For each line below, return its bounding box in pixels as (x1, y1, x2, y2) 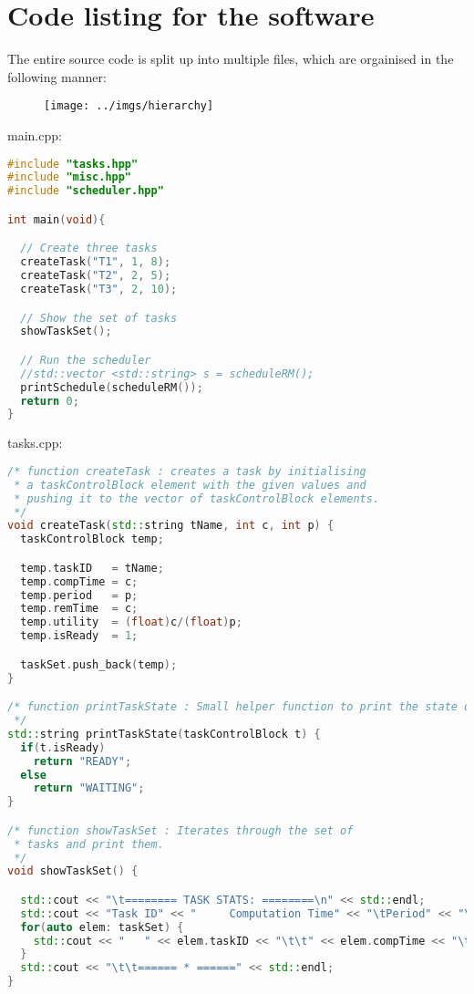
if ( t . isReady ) (20, 740, 106, 754)
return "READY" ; (33, 754, 132, 768)
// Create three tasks (20, 242, 158, 255)
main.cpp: (7, 125, 62, 144)
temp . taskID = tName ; (20, 561, 164, 575)
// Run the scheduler (20, 353, 151, 367)
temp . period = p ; (20, 588, 139, 602)
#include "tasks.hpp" (7, 157, 139, 171)
